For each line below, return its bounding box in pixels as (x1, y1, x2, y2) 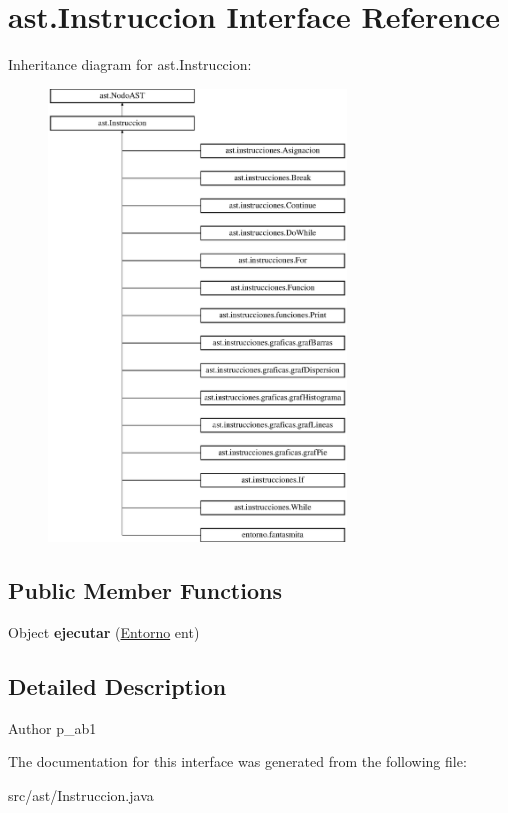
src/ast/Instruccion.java (8, 785, 154, 806)
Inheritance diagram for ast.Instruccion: (8, 54, 252, 75)
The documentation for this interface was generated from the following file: (8, 751, 467, 772)
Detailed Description (8, 671, 227, 702)
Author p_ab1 (8, 717, 97, 738)
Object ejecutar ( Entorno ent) (8, 622, 200, 643)
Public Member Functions (8, 575, 282, 606)
